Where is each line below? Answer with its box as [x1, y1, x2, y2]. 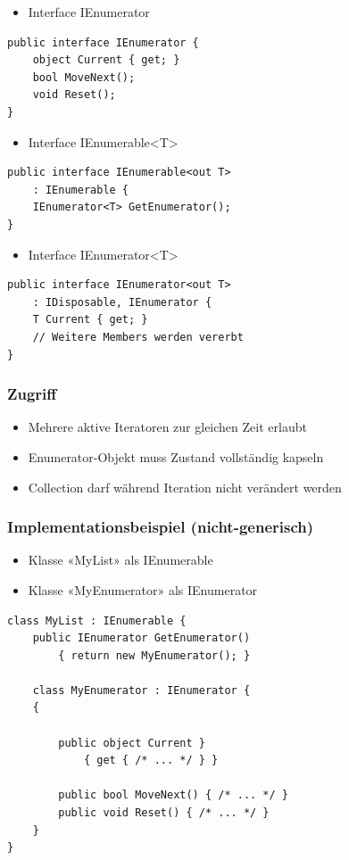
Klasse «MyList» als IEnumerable [28, 550, 213, 569]
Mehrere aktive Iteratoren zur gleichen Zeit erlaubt [28, 418, 307, 436]
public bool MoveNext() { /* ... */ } [58, 789, 288, 802]
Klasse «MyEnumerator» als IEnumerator [28, 580, 258, 599]
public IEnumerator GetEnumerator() [32, 632, 251, 645]
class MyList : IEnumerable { [7, 614, 187, 627]
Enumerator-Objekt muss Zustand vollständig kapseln [28, 447, 324, 466]
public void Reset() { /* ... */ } [58, 806, 270, 820]
